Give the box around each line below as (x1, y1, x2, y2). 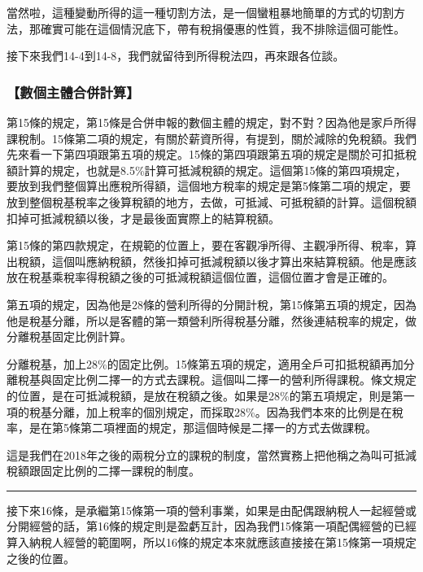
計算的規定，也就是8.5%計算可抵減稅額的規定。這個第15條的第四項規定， (17, 161, 407, 178)
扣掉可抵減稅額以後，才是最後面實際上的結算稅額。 (7, 209, 280, 226)
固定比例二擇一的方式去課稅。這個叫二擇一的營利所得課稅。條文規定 (51, 371, 416, 388)
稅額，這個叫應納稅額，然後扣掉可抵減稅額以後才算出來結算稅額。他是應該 (17, 252, 416, 269)
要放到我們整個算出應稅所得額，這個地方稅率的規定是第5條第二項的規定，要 (7, 177, 411, 194)
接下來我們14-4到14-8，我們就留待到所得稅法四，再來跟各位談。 (7, 47, 345, 64)
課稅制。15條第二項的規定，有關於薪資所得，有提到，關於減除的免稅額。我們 (7, 129, 416, 146)
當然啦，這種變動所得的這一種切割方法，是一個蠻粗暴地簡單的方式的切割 (7, 4, 394, 20)
